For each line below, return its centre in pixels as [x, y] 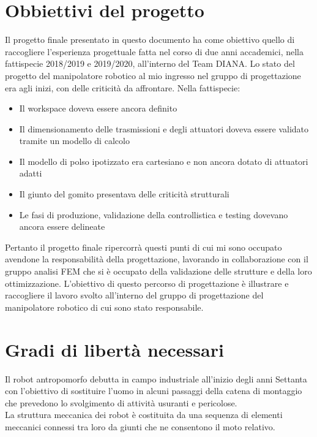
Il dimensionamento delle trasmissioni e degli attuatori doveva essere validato [164, 128]
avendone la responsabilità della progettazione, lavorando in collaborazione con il [157, 259]
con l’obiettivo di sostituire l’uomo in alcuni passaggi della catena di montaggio [154, 391]
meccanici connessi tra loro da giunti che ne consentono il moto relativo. [140, 426]
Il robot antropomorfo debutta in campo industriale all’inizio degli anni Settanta [156, 378]
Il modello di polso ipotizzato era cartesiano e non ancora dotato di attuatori [164, 161]
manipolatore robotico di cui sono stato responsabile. [104, 307]
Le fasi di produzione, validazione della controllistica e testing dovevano [154, 214]
